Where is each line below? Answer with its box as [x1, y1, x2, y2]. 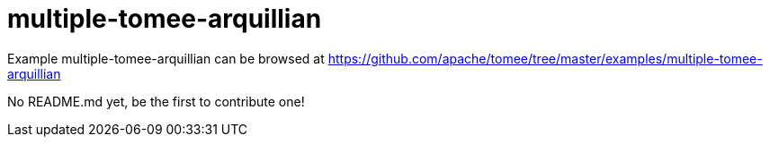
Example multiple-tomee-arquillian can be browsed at [7, 50, 325, 66]
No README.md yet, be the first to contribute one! [7, 93, 305, 109]
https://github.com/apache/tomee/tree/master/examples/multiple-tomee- [327, 50, 763, 66]
